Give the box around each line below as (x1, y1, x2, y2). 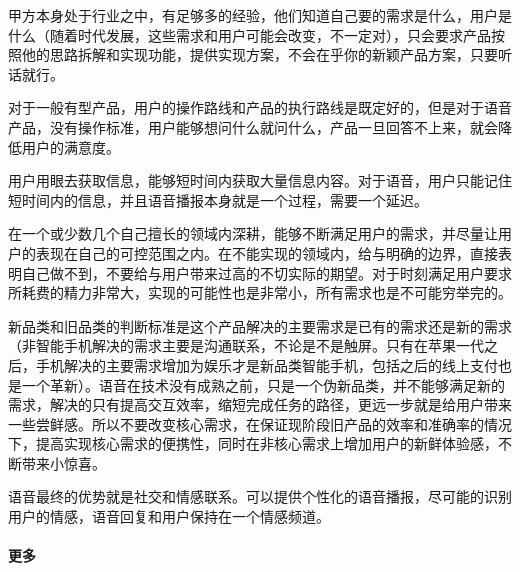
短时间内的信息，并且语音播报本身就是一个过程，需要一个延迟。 (8, 189, 428, 210)
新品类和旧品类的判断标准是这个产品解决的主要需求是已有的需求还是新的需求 (8, 315, 512, 336)
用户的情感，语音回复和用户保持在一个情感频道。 (8, 506, 330, 527)
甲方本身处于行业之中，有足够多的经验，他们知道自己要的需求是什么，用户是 (8, 5, 512, 25)
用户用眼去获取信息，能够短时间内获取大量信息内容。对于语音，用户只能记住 (8, 170, 512, 191)
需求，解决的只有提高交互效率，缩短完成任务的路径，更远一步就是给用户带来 (8, 394, 512, 415)
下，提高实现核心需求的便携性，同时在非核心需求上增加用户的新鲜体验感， (8, 433, 498, 454)
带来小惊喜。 (21, 452, 106, 473)
